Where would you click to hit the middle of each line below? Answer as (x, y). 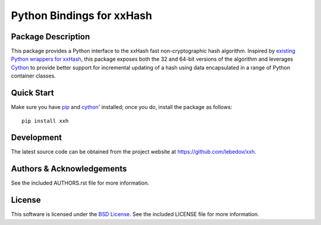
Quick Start (32, 93)
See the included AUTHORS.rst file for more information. (80, 183)
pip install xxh (45, 121)
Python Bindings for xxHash (82, 15)
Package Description (51, 37)
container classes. (33, 76)
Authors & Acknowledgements (69, 169)
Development (37, 138)
